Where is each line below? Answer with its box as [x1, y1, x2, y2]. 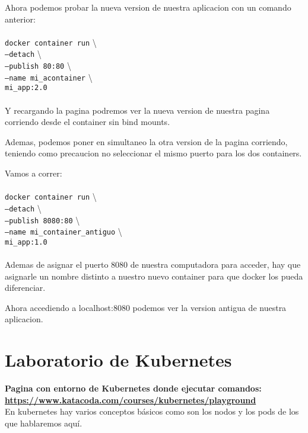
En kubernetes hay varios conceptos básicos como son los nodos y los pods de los [5, 405, 299, 418]
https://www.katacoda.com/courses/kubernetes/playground [5, 393, 256, 406]
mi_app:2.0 [5, 84, 47, 92]
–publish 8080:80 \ [5, 213, 80, 226]
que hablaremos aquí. [5, 416, 82, 429]
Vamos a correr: [5, 167, 62, 179]
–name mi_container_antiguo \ [5, 225, 122, 238]
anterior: [5, 12, 36, 25]
